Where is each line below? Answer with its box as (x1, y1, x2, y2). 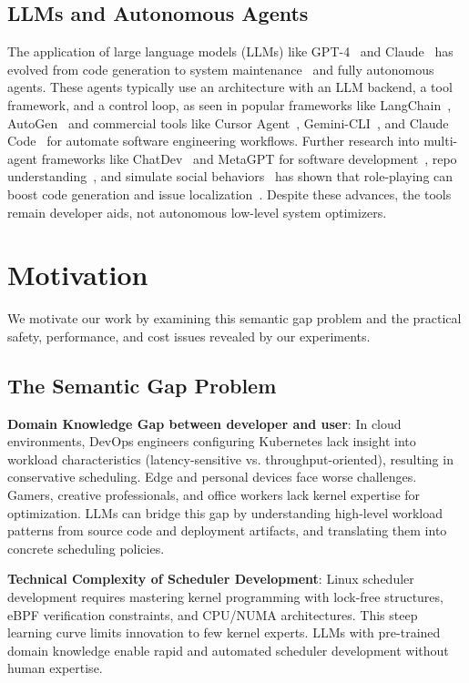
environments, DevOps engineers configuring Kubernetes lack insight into (7, 432, 416, 451)
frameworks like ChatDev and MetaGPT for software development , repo (41, 148, 457, 168)
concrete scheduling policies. (7, 538, 165, 557)
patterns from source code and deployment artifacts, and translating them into (7, 521, 447, 540)
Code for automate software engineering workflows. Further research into (7, 131, 420, 150)
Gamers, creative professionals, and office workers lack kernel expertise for (7, 485, 421, 505)
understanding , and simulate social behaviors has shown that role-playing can (7, 167, 454, 186)
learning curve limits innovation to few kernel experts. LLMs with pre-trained (7, 623, 441, 642)
